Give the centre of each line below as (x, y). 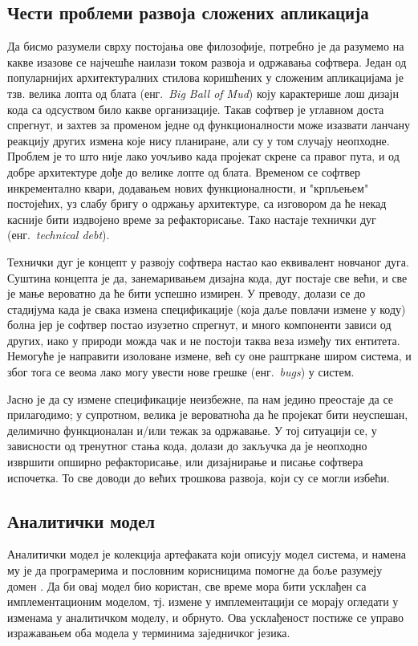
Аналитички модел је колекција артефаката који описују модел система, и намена (207, 554)
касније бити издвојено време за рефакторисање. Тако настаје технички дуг (192, 219)
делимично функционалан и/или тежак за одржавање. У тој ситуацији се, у (192, 430)
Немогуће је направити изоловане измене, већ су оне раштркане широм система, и (209, 356)
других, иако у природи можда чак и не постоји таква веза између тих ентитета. (204, 340)
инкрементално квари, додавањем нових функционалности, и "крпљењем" (188, 187)
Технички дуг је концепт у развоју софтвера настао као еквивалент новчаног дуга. (208, 261)
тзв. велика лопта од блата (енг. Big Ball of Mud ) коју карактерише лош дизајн (203, 93)
